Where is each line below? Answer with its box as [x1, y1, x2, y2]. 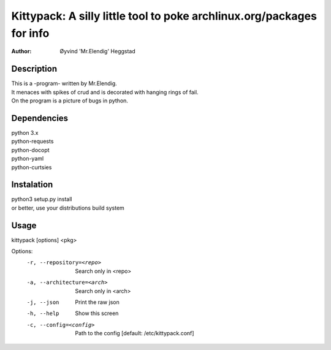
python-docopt [11, 146, 50, 153]
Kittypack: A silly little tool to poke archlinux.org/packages [11, 9, 317, 23]
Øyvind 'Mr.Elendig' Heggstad [59, 48, 136, 55]
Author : [11, 48, 32, 55]
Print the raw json [75, 299, 120, 306]
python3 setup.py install [11, 196, 72, 203]
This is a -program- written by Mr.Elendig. [11, 80, 118, 87]
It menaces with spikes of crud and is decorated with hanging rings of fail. [11, 88, 199, 96]
